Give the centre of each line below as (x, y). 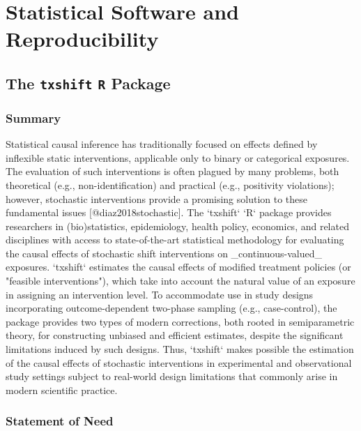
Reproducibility (82, 39)
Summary (33, 118)
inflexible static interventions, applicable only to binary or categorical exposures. (178, 157)
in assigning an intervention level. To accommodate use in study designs (160, 294)
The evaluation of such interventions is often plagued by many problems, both (172, 171)
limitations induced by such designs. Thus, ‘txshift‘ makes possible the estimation (180, 349)
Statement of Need (60, 421)
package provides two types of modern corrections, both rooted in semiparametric (180, 321)
